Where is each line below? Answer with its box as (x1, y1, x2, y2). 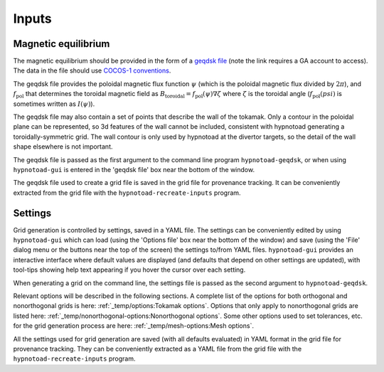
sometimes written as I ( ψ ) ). (13, 100, 95, 108)
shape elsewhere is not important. (13, 142, 113, 151)
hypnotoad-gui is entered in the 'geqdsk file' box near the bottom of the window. (13, 165, 255, 174)
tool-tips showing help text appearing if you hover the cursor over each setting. (13, 265, 246, 274)
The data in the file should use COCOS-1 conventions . (13, 66, 171, 75)
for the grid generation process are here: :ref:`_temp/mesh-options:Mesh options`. (13, 321, 254, 330)
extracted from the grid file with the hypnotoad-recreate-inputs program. (13, 188, 241, 197)
